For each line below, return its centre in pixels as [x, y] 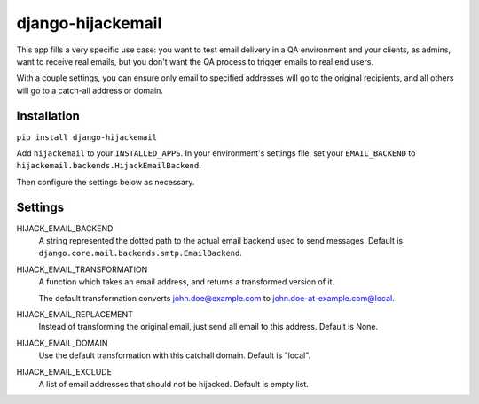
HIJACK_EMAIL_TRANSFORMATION [82, 269]
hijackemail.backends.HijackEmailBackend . [109, 166]
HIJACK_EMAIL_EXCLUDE [64, 371]
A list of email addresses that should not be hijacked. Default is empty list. [174, 384]
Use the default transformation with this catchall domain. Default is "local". [175, 355]
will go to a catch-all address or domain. [90, 90]
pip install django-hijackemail [86, 137]
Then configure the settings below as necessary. [106, 182]
